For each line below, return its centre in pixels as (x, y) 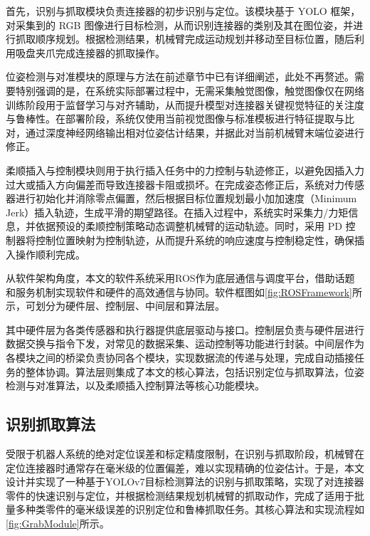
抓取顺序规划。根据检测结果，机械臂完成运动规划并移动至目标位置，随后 (185, 39)
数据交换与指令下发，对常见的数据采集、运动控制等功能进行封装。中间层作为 (185, 343)
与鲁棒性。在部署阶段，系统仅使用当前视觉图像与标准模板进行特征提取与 (175, 119)
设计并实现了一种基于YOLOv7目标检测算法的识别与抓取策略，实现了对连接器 (185, 482)
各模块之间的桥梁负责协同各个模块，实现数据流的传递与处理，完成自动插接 (180, 358)
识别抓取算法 (51, 424)
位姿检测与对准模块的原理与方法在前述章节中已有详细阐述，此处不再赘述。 (180, 77)
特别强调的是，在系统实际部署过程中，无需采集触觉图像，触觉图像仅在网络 (190, 90)
